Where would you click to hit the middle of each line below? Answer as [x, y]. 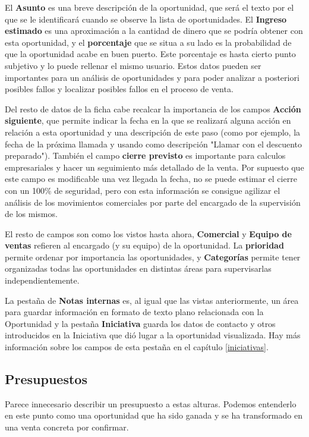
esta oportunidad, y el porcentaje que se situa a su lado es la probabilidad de [148, 42]
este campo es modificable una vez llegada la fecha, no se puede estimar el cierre [151, 179]
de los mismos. [31, 214]
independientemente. [42, 280]
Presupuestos [46, 379]
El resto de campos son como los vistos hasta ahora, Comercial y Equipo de [148, 233]
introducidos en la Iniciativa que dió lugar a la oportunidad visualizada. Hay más [153, 335]
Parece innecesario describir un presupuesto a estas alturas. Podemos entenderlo [151, 403]
